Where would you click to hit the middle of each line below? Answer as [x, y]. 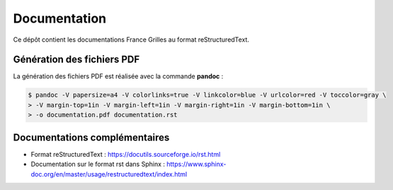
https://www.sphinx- [196, 164]
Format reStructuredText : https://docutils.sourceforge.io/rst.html [126, 154]
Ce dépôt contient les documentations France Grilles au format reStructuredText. [131, 40]
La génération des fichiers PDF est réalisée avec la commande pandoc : [118, 76]
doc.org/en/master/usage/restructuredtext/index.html [109, 174]
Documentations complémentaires [91, 137]
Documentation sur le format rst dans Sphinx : [98, 164]
